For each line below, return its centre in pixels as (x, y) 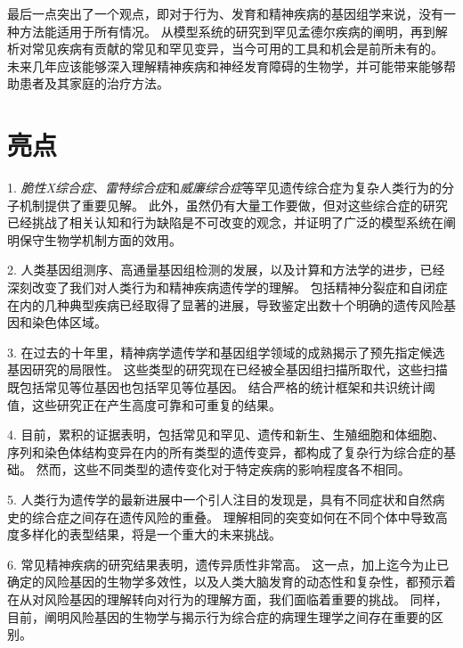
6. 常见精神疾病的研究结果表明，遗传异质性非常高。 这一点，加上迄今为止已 (228, 564)
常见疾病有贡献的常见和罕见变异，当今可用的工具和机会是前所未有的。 (237, 49)
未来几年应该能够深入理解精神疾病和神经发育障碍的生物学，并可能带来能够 (225, 66)
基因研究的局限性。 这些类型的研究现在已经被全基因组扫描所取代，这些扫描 (227, 369)
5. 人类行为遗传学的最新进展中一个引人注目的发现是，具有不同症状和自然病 (226, 499)
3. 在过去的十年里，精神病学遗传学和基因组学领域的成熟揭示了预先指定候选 (226, 352)
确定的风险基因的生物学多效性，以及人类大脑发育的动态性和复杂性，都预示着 (231, 582)
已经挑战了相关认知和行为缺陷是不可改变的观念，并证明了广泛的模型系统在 (225, 222)
